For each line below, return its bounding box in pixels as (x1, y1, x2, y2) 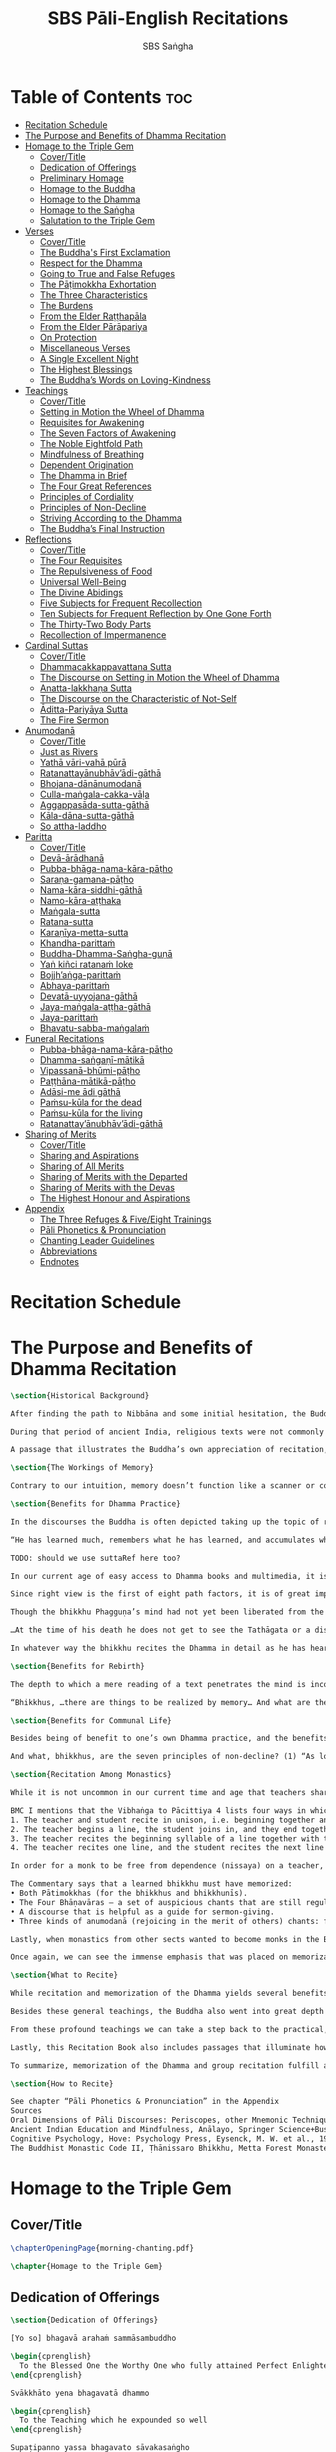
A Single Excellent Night (39, 352, 139, 364)
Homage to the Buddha (39, 182, 136, 194)
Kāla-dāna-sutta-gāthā (39, 809, 135, 821)
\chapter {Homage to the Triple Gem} (10, 2261, 163, 2271)
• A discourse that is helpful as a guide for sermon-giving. (10, 1907, 275, 1917)
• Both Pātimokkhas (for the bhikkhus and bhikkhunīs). (10, 1888, 248, 1899)
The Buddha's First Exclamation (39, 246, 171, 258)
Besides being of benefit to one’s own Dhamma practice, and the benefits (10, 1733, 329, 1744)
